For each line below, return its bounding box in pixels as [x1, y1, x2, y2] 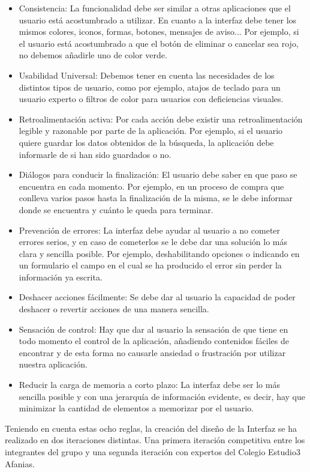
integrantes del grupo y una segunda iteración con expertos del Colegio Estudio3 [5, 446, 301, 458]
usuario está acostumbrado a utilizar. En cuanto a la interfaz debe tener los [19, 13, 297, 26]
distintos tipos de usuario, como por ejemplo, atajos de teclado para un [19, 80, 281, 93]
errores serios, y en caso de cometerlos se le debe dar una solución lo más [19, 235, 287, 248]
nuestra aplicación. [19, 358, 88, 371]
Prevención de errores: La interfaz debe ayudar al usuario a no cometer [19, 223, 281, 236]
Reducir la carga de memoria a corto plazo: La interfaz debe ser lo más [19, 378, 280, 391]
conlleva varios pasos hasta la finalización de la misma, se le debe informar [19, 192, 293, 204]
